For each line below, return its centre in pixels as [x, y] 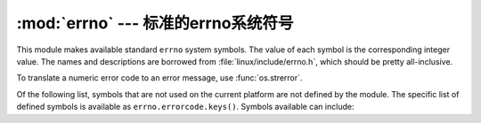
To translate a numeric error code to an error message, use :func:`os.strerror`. [159, 78]
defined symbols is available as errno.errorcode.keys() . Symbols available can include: [185, 107]
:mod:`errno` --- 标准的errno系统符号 [155, 23]
